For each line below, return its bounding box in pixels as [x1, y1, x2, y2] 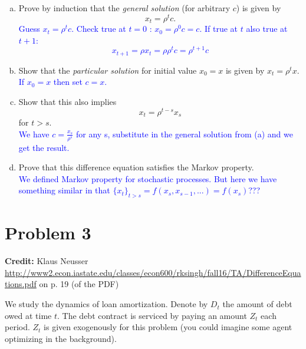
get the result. [18, 141, 70, 153]
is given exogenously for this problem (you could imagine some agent [44, 321, 292, 333]
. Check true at [71, 22, 126, 35]
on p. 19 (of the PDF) [39, 278, 119, 290]
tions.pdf [5, 278, 37, 290]
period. [5, 321, 30, 333]
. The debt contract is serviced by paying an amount [57, 309, 247, 321]
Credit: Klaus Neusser [5, 255, 88, 267]
